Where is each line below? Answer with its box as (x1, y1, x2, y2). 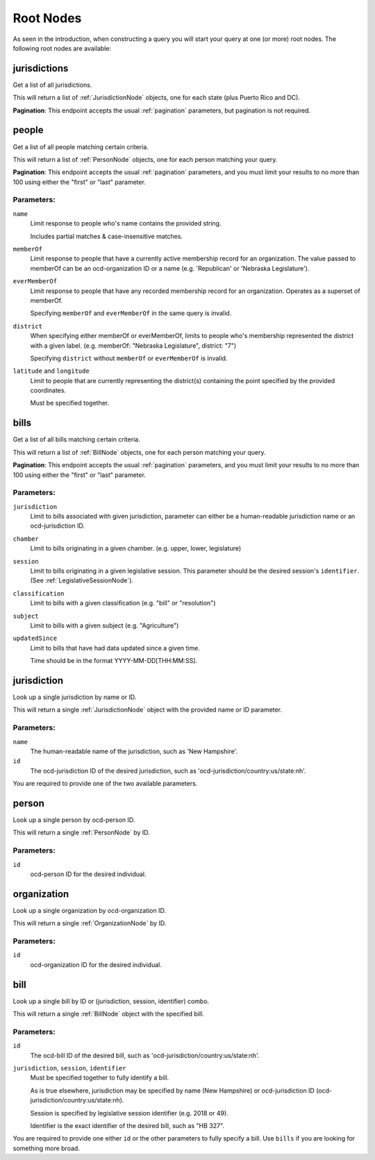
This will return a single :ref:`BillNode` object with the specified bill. (12, 1010, 204, 1018)
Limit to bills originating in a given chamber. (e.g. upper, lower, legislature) (30, 544, 242, 553)
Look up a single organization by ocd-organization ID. (12, 906, 167, 914)
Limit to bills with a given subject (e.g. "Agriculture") (30, 621, 179, 630)
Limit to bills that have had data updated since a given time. (30, 644, 201, 652)
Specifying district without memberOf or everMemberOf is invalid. (30, 354, 228, 362)
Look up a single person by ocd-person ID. (12, 816, 135, 824)
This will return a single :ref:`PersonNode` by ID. (12, 828, 151, 837)
